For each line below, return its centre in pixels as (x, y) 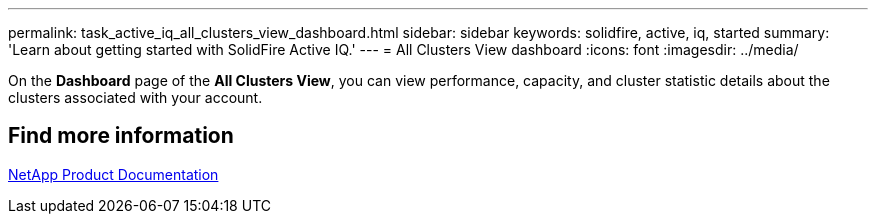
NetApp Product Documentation (113, 174)
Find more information (121, 136)
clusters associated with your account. (135, 97)
